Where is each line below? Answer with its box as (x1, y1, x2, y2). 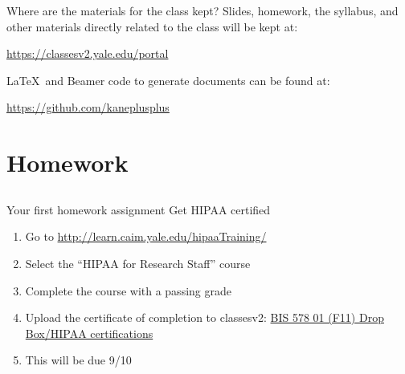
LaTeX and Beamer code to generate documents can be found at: (6, 71, 330, 88)
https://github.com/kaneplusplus (6, 99, 170, 116)
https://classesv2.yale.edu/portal (6, 45, 169, 62)
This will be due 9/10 (25, 352, 132, 368)
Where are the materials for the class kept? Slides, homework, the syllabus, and (6, 2, 399, 18)
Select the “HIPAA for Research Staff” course (25, 254, 251, 271)
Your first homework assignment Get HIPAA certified (6, 201, 271, 217)
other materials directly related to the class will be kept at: (6, 18, 298, 35)
